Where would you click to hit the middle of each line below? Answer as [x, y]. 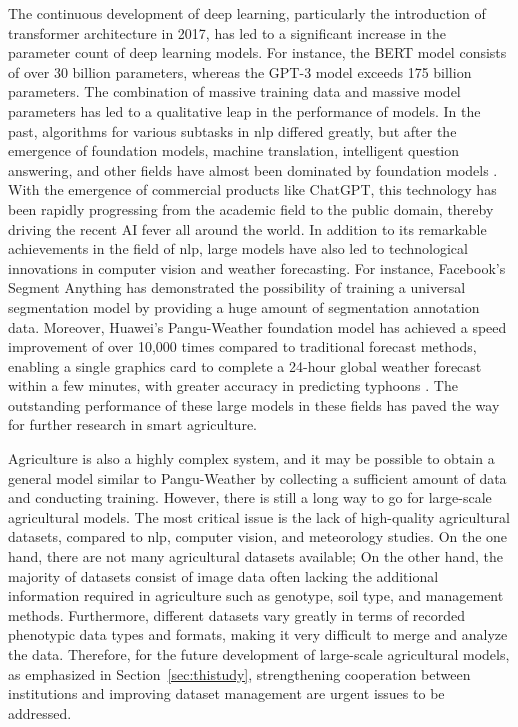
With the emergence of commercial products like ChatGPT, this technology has [252, 189]
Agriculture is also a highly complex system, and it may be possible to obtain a [251, 458]
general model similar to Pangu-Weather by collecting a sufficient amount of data [257, 477]
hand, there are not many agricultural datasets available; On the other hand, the [256, 556]
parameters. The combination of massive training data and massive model [234, 91]
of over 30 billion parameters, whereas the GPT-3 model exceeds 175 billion [240, 71]
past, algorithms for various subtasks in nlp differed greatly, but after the [232, 130]
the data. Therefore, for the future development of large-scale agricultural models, [259, 654]
